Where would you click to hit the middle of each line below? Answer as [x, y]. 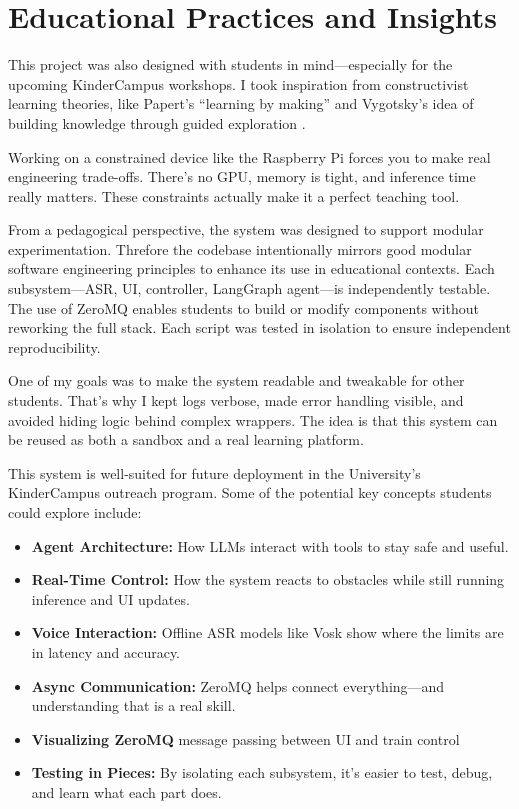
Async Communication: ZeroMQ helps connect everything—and [238, 685]
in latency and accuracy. [106, 651]
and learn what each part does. [126, 791]
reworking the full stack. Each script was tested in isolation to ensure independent [259, 327]
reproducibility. [54, 346]
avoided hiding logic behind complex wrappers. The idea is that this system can [253, 419]
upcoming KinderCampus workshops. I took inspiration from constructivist [238, 83]
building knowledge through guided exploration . [157, 122]
